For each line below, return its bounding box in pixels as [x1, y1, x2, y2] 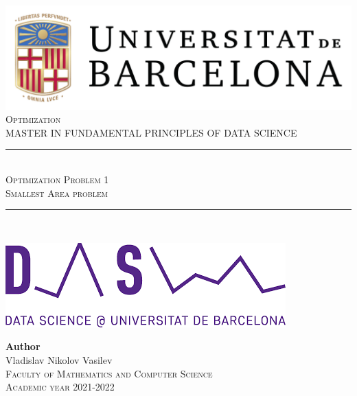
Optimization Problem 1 [5, 172, 109, 186]
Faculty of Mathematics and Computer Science [5, 366, 213, 380]
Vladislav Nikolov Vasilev [5, 352, 113, 366]
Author [5, 339, 41, 353]
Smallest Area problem [5, 185, 108, 200]
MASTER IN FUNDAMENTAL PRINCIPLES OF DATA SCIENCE [5, 125, 297, 139]
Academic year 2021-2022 [5, 380, 115, 394]
